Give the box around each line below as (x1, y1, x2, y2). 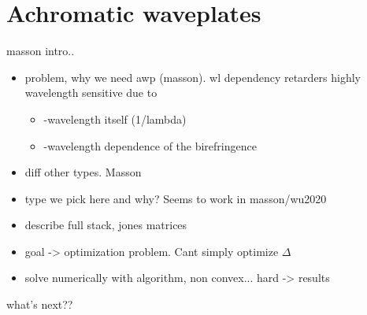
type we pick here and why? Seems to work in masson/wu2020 (24, 190, 327, 206)
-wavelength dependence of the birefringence (43, 137, 257, 154)
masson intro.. (6, 43, 75, 59)
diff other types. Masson (24, 164, 142, 180)
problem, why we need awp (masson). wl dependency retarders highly (24, 69, 361, 85)
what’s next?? (6, 296, 73, 313)
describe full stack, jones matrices (24, 217, 187, 233)
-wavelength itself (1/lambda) (43, 110, 187, 127)
